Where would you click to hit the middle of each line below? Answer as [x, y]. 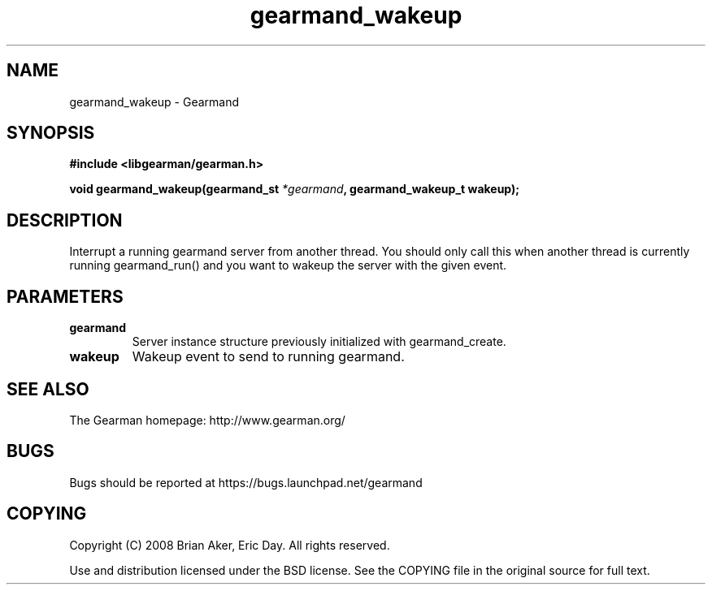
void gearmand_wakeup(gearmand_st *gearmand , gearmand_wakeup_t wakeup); [295, 189]
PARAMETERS [65, 296]
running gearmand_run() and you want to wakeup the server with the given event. [288, 265]
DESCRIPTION [65, 220]
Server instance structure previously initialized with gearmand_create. [319, 342]
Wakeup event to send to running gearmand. [268, 357]
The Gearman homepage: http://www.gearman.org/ [207, 420]
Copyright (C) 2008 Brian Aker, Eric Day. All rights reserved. [230, 545]
